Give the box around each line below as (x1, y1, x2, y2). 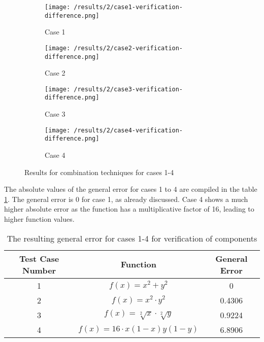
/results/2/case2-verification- (74, 44, 183, 52)
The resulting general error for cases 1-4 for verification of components (7, 232, 257, 244)
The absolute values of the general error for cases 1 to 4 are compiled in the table (4, 184, 257, 194)
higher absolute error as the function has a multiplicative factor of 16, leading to (4, 203, 254, 214)
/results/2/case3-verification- (74, 85, 183, 93)
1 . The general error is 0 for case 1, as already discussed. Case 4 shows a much (4, 193, 248, 204)
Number (22, 264, 56, 276)
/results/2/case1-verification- (74, 4, 183, 11)
